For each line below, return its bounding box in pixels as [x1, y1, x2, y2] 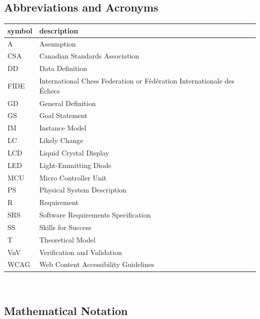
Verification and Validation [39, 246, 122, 257]
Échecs [39, 85, 60, 95]
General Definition [39, 97, 96, 108]
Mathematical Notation [4, 302, 128, 318]
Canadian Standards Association [39, 50, 139, 61]
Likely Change [39, 135, 83, 145]
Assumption [39, 38, 76, 48]
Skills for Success [39, 221, 91, 232]
